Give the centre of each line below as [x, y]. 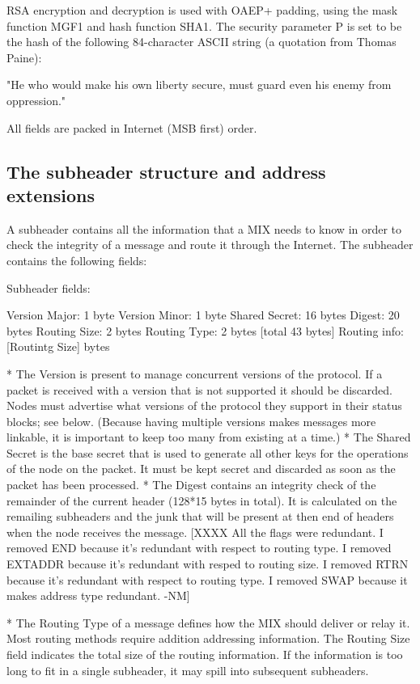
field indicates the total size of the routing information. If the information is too [205, 654]
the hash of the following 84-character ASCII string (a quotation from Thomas [202, 42]
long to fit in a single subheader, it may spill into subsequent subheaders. [188, 670]
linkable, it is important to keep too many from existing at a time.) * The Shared [209, 437]
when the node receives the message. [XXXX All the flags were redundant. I [195, 532]
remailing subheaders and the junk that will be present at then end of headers [200, 516]
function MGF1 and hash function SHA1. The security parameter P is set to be [204, 25]
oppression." [36, 100]
